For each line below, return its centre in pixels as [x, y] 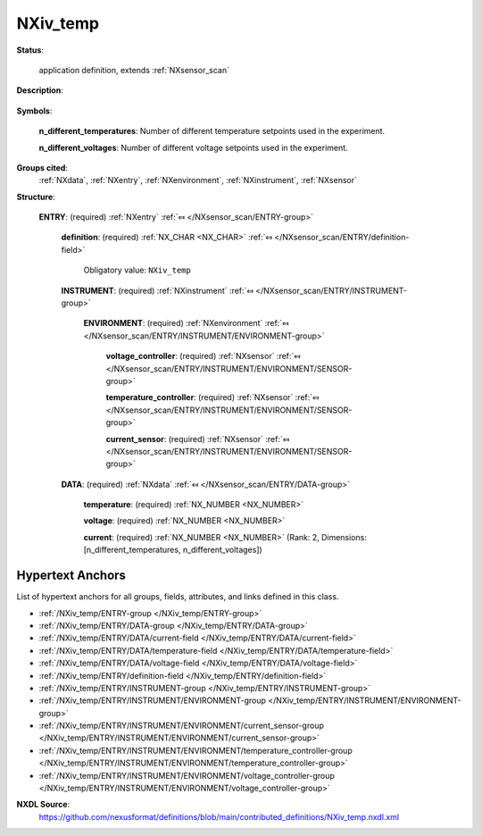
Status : [30, 50]
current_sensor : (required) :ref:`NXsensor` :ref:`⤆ [198, 439]
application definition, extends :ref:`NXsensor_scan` [134, 70]
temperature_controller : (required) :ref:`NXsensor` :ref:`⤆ [212, 397]
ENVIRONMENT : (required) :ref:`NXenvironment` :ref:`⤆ [186, 323]
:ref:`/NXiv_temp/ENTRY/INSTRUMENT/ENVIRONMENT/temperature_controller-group [195, 750]
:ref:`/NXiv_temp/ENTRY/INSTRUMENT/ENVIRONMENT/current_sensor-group [182, 726]
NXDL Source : [43, 805]
